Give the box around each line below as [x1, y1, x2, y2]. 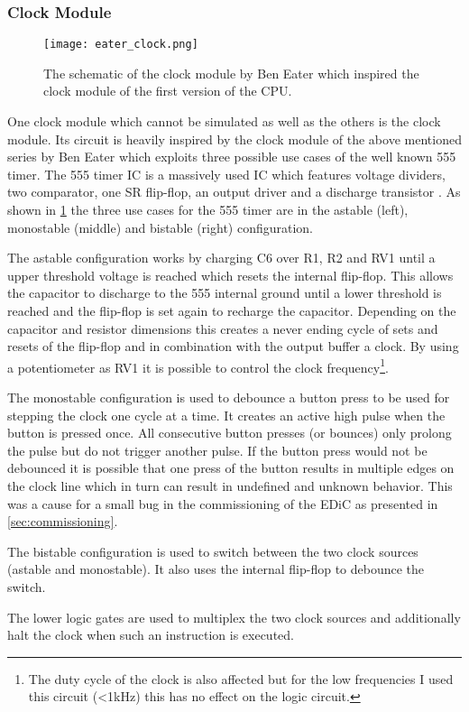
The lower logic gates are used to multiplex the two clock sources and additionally [7, 607, 461, 626]
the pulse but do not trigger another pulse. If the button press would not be [7, 440, 428, 459]
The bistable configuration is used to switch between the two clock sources [7, 541, 418, 560]
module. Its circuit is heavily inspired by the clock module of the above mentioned [7, 129, 462, 148]
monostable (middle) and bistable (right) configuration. [7, 217, 314, 236]
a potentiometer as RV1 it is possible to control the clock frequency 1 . [7, 355, 389, 376]
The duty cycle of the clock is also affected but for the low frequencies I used [28, 669, 454, 688]
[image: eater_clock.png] [43, 38, 198, 51]
